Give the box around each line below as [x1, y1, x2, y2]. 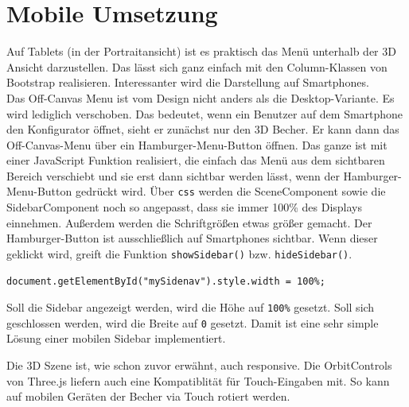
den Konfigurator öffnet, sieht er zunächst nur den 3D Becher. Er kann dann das [6, 121, 399, 138]
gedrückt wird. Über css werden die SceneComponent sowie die [75, 183, 386, 200]
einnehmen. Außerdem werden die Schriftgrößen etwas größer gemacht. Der [6, 214, 372, 231]
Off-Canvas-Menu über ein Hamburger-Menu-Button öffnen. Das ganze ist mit [6, 136, 388, 153]
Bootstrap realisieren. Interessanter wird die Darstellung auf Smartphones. [6, 74, 369, 91]
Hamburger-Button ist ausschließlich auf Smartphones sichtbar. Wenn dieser [6, 230, 378, 246]
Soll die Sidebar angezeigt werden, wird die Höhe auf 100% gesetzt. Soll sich [6, 299, 375, 316]
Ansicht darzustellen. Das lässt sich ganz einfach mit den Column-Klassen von [6, 58, 388, 75]
